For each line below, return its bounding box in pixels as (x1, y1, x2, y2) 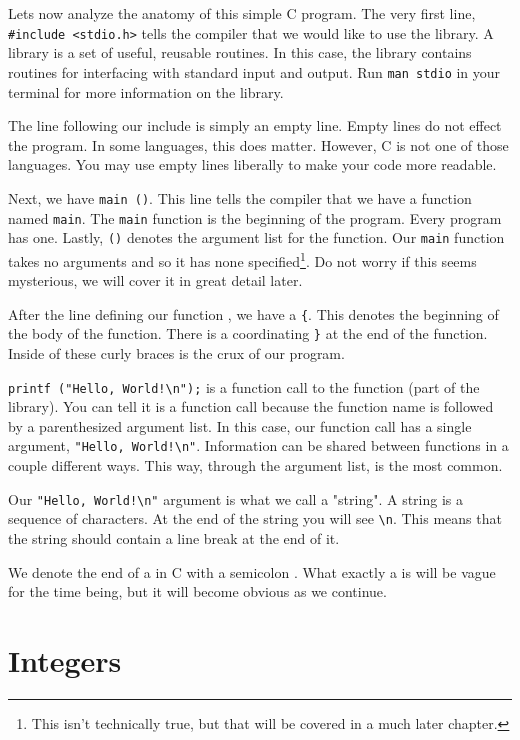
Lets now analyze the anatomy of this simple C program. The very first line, (8, 3, 476, 23)
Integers (8, 639, 122, 680)
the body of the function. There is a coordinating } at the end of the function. (8, 323, 488, 344)
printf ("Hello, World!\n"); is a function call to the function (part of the (8, 376, 480, 397)
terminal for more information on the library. (8, 81, 284, 102)
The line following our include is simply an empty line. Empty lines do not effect (8, 115, 502, 136)
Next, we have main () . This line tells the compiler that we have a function (8, 187, 472, 208)
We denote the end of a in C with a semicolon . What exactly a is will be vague (8, 561, 496, 582)
